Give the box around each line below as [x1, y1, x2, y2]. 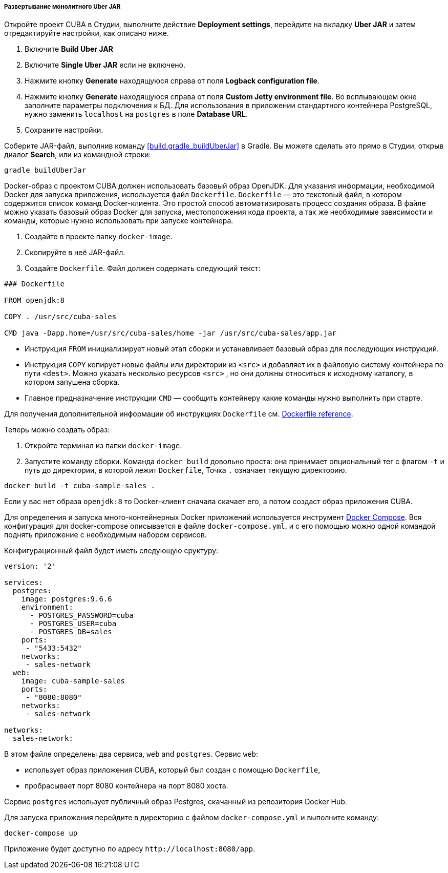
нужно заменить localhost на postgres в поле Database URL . [25, 110, 248, 119]
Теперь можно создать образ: [4, 425, 110, 434]
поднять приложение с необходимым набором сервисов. [4, 530, 207, 539]
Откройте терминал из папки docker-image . [25, 441, 182, 450]
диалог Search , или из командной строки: [4, 150, 151, 159]
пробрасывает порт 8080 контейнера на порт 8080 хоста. [25, 781, 228, 791]
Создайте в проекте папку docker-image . [25, 232, 173, 241]
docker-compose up [4, 829, 78, 838]
